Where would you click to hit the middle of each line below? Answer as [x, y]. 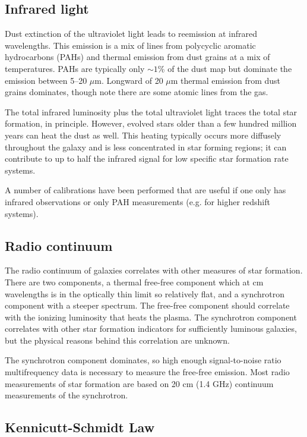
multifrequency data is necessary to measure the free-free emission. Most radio [147, 372]
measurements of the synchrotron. [67, 395]
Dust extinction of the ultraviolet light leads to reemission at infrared [131, 34]
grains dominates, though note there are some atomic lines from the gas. [137, 92]
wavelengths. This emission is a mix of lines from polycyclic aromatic [130, 45]
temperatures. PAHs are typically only [75, 68]
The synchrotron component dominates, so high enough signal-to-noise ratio [143, 360]
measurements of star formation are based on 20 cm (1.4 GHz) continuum [139, 383]
